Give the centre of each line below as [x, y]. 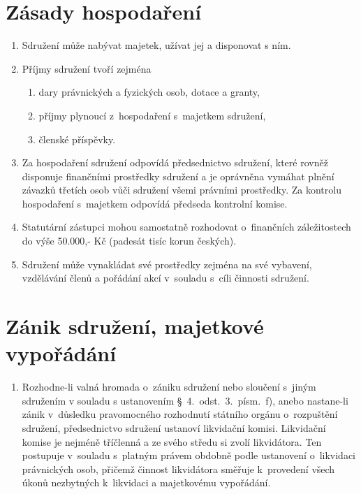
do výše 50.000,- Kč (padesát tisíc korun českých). [129, 241]
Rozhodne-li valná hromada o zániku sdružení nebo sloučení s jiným [169, 387]
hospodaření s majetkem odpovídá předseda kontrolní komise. [155, 203]
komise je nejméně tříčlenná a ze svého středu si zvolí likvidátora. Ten [172, 441]
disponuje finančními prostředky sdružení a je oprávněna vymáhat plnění [178, 176]
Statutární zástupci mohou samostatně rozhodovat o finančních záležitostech [186, 227]
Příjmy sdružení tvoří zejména [87, 68]
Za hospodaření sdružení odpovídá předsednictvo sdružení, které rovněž [175, 162]
